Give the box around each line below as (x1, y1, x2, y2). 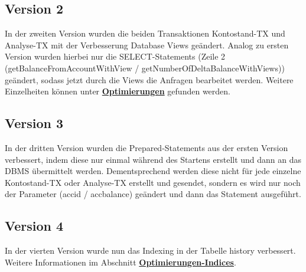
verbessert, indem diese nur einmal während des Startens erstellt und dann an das (5, 153, 302, 165)
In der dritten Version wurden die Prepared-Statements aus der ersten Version (5, 141, 288, 153)
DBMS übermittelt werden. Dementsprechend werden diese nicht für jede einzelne (5, 165, 301, 177)
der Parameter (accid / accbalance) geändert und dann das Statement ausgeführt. (5, 188, 301, 200)
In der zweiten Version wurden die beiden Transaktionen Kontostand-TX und (5, 27, 285, 40)
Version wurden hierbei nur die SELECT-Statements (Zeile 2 (5, 50, 226, 63)
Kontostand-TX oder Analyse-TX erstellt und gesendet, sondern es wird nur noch (5, 176, 301, 188)
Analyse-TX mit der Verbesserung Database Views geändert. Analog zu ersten (5, 38, 289, 51)
